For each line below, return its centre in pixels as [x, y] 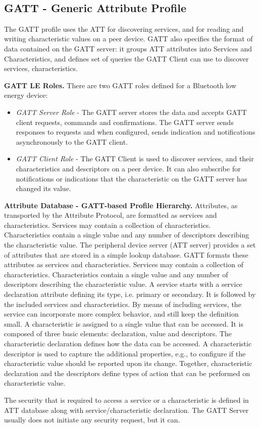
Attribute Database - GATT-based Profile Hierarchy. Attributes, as [121, 205]
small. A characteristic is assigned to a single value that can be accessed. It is [124, 323]
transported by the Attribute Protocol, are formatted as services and [111, 215]
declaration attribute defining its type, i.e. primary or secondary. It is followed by [130, 294]
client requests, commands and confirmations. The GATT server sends [125, 122]
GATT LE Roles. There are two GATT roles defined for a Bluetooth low [120, 85]
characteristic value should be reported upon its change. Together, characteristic [128, 363]
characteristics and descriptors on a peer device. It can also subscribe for [128, 168]
